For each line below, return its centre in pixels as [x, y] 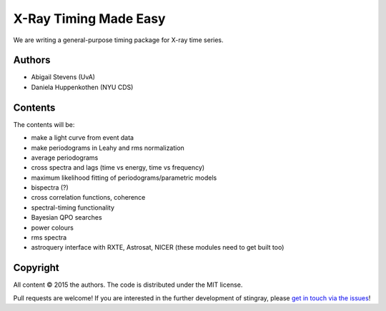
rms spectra [49, 238]
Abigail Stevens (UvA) [63, 77]
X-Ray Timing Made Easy [89, 19]
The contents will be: [44, 124]
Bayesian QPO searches [67, 218]
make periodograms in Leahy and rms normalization [108, 148]
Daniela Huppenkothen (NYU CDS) [82, 87]
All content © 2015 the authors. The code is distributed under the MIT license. [128, 285]
